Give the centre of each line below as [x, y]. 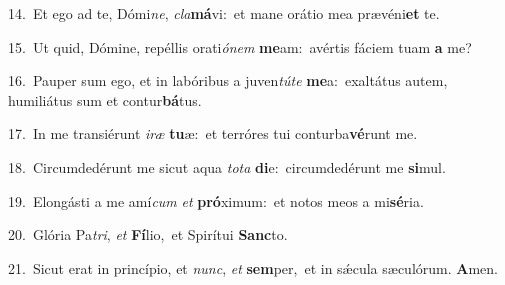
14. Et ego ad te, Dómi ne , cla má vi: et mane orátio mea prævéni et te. [224, 13]
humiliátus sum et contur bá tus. [105, 99]
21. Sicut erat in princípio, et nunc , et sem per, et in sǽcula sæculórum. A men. [253, 267]
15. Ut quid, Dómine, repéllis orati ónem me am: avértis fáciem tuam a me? [240, 46]
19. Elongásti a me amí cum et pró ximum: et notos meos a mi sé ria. [216, 200]
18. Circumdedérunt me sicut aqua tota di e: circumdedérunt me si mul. [227, 166]
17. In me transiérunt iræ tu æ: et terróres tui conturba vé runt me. [213, 133]
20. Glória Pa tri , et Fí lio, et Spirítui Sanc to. [148, 234]
